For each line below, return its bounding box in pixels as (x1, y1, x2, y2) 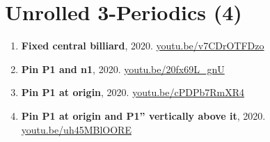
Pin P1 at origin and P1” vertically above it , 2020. (21, 108, 266, 123)
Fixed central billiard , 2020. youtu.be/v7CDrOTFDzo (21, 38, 264, 53)
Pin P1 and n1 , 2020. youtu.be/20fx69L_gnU (21, 61, 225, 76)
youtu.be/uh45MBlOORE (21, 122, 132, 136)
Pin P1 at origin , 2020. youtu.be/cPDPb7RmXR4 (21, 85, 245, 100)
